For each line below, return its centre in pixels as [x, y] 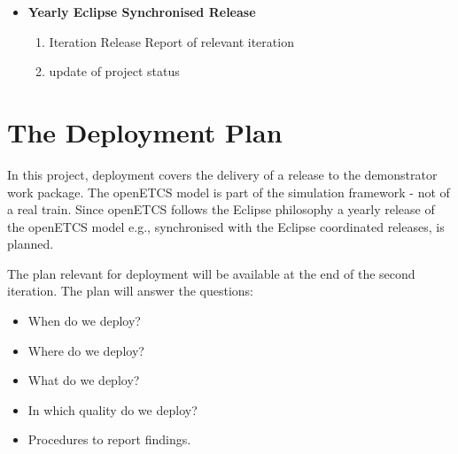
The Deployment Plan [145, 131]
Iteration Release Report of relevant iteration [171, 41]
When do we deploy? [84, 321]
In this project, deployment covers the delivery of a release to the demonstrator [222, 174]
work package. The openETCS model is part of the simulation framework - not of [229, 192]
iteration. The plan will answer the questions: [130, 291]
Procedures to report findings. [109, 439]
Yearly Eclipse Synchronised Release [142, 12]
